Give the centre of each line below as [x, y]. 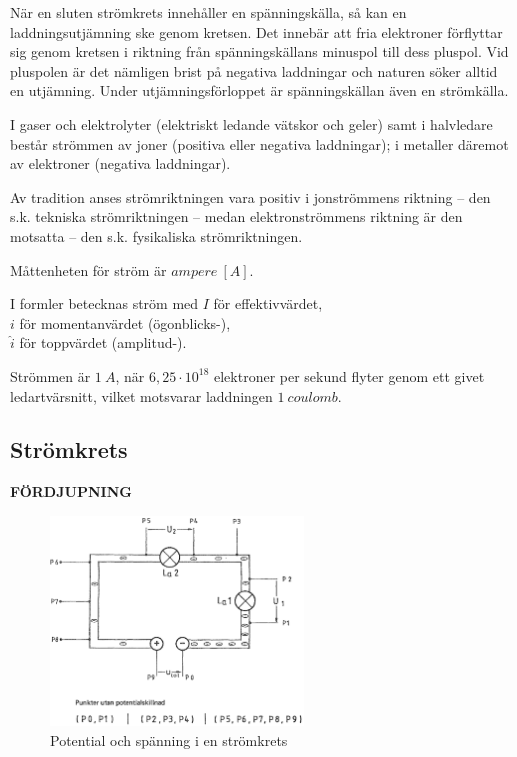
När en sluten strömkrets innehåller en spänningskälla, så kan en [208, 12]
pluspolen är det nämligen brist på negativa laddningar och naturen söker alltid [254, 70]
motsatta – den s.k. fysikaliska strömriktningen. [156, 235]
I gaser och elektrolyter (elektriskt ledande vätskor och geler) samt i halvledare [251, 123]
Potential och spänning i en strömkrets [169, 739]
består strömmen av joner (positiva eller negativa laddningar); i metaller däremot [259, 143]
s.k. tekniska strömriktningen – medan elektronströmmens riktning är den [236, 216]
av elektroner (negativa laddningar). [120, 163]
